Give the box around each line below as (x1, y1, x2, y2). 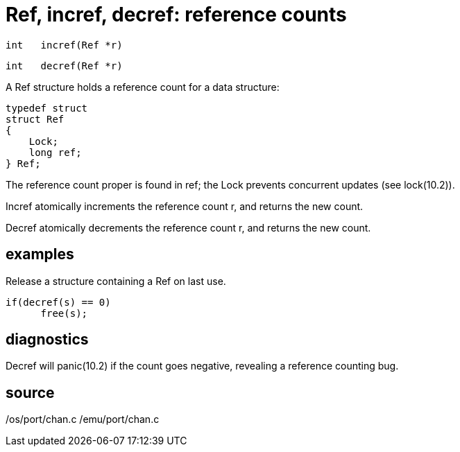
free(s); (40, 307, 88, 319)
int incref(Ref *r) (6, 39, 123, 51)
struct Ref (6, 113, 65, 125)
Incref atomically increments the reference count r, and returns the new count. (6, 200, 364, 212)
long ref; (28, 146, 82, 158)
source (6, 383, 55, 401)
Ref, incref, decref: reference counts (6, 3, 347, 26)
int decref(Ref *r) (6, 60, 123, 71)
